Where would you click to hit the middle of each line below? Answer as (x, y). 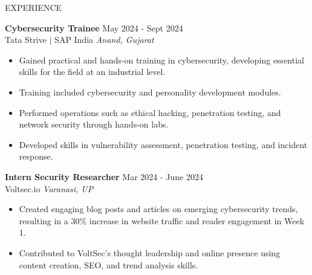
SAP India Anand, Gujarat (104, 40)
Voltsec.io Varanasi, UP (49, 188)
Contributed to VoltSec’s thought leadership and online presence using (150, 252)
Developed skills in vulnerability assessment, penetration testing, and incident (163, 144)
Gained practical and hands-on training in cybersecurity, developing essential (161, 60)
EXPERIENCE (34, 7)
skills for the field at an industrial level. (92, 72)
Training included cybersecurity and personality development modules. (150, 92)
